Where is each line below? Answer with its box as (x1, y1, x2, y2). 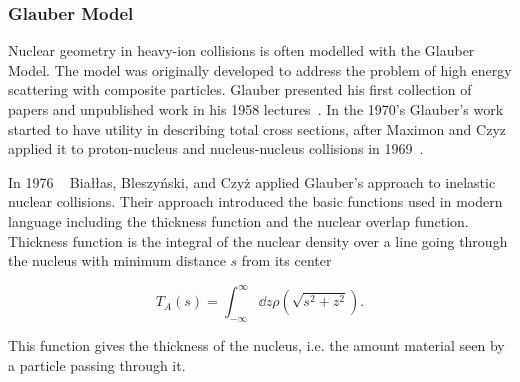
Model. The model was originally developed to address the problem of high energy (8, 59, 512, 80)
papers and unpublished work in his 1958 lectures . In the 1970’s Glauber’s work (8, 99, 504, 119)
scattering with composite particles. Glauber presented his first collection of (8, 79, 472, 100)
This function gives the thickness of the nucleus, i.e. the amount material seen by (8, 335, 505, 356)
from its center (241, 250, 332, 271)
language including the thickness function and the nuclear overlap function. (8, 210, 469, 231)
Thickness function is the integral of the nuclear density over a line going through (8, 230, 508, 251)
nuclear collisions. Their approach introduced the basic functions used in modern (8, 191, 503, 212)
